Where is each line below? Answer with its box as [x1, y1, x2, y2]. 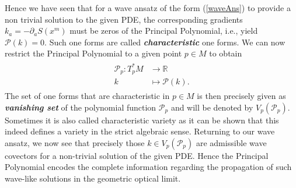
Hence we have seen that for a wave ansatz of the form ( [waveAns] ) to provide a [5, 2, 291, 13]
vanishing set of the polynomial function [5, 101, 156, 113]
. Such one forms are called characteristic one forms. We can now [44, 36, 285, 48]
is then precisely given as [197, 90, 286, 102]
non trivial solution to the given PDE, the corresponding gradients [5, 13, 243, 25]
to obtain [209, 47, 242, 59]
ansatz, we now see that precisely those [5, 136, 145, 148]
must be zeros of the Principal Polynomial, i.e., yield [69, 24, 258, 37]
